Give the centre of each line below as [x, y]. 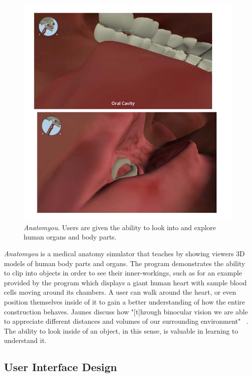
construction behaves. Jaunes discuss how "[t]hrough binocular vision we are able [126, 311]
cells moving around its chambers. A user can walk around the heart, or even [120, 292]
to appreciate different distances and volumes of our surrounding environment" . [126, 321]
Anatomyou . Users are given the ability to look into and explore [120, 227]
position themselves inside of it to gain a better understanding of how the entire [125, 302]
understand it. [25, 340]
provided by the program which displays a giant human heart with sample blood [126, 282]
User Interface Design [61, 367]
